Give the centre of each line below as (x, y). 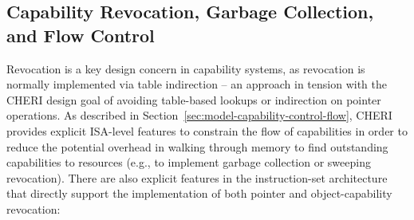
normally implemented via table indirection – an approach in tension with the (197, 84)
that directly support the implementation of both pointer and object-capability (199, 193)
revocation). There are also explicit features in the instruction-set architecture (197, 177)
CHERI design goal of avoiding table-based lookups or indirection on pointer (194, 99)
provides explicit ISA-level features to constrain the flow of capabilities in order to (207, 130)
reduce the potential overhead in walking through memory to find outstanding (197, 146)
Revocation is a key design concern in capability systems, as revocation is (186, 68)
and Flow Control (81, 35)
